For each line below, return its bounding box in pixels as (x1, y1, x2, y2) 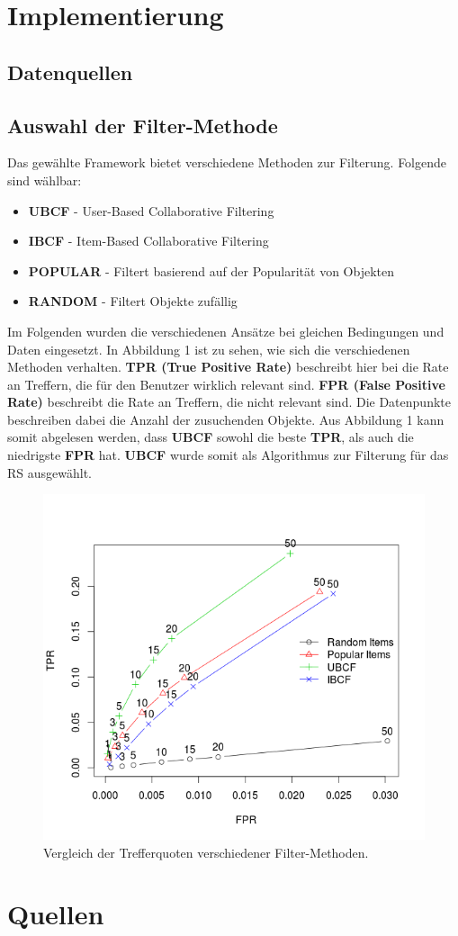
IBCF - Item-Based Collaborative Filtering (28, 231, 269, 250)
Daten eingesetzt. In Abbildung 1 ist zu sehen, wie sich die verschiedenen (7, 339, 410, 358)
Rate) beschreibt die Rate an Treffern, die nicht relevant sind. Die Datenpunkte (7, 392, 451, 411)
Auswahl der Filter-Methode (7, 111, 278, 139)
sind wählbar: (7, 170, 82, 189)
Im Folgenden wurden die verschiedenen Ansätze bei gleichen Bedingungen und (7, 321, 445, 340)
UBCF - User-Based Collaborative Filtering (28, 201, 274, 220)
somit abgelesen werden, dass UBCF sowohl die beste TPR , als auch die (7, 427, 414, 446)
